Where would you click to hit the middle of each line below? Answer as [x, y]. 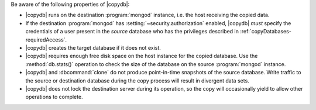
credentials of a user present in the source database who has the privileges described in [132, 32]
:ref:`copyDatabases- [266, 32]
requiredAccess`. [46, 39]
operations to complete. [54, 97]
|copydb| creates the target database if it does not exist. [93, 47]
